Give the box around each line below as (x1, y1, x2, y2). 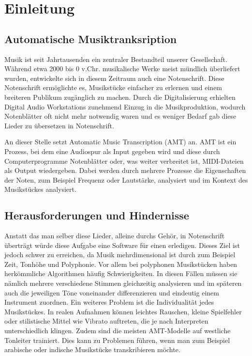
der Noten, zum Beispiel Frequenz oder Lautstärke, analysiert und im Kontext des (4, 174, 248, 185)
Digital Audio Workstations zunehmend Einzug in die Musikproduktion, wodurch (4, 101, 246, 111)
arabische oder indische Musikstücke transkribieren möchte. (4, 344, 180, 355)
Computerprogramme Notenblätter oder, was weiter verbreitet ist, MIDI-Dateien (4, 155, 244, 166)
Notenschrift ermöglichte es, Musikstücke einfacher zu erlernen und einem (4, 82, 222, 93)
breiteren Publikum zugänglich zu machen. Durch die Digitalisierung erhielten (4, 92, 236, 102)
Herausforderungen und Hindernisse (4, 208, 189, 223)
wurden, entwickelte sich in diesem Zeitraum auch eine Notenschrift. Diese (4, 73, 224, 83)
